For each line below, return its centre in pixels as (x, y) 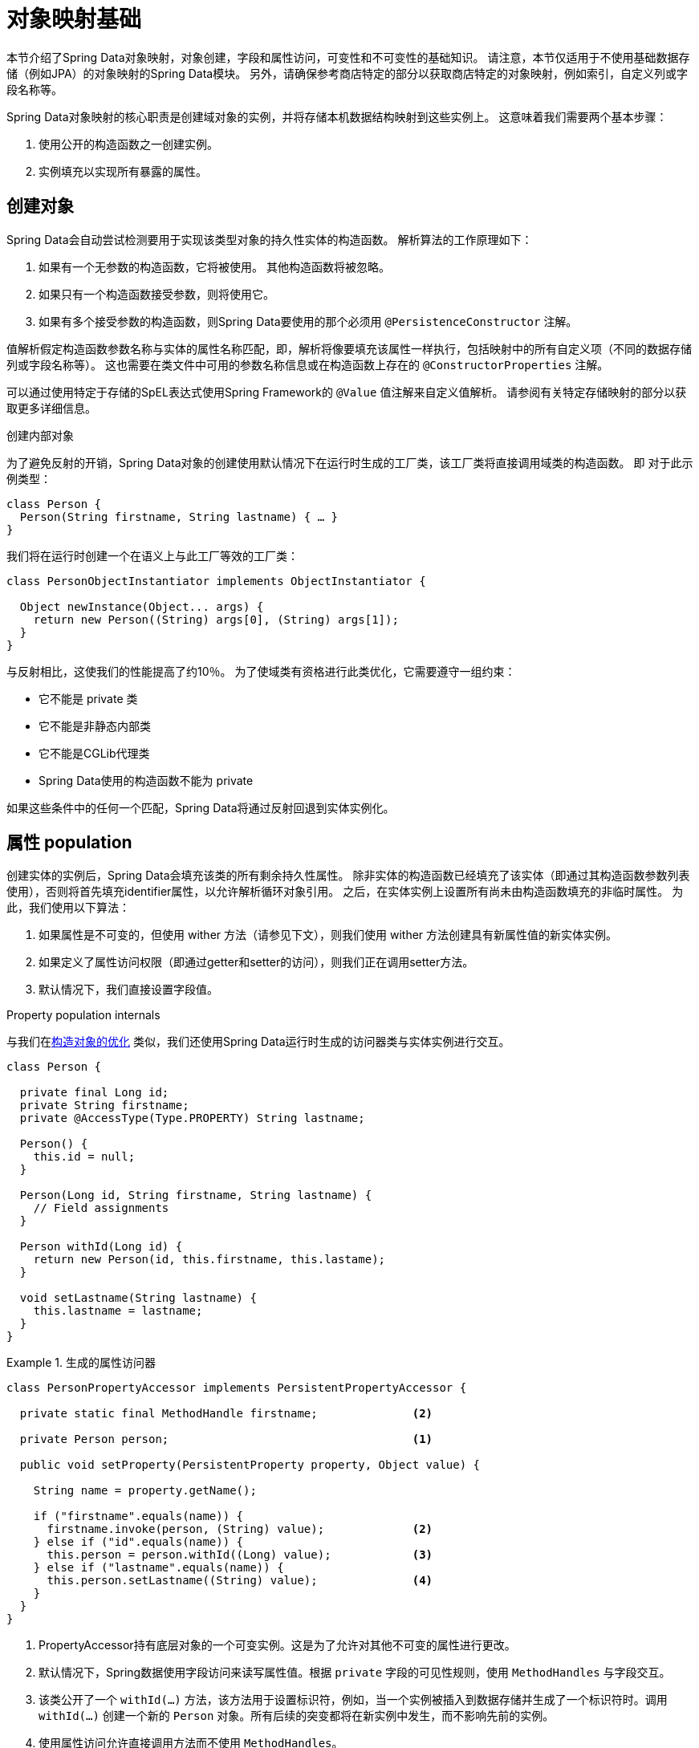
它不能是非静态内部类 (95, 726)
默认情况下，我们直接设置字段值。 (128, 990)
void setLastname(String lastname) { (138, 1298)
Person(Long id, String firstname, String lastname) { (196, 1195)
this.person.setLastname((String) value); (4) (240, 1581)
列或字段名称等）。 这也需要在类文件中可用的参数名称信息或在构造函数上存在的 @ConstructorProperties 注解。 (308, 364)
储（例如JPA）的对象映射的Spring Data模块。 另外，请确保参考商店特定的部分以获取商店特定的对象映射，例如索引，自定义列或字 (347, 73)
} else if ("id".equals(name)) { (138, 1542)
